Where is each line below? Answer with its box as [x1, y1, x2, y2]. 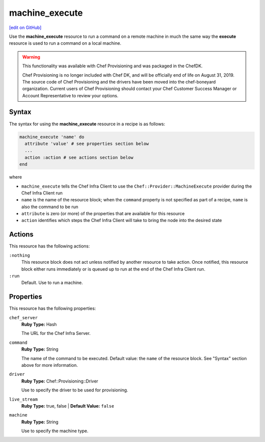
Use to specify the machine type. [21, 428, 88, 434]
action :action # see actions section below [25, 155, 133, 160]
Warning [22, 54, 40, 60]
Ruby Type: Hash [21, 322, 57, 327]
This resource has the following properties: [9, 305, 96, 311]
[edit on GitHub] [9, 25, 42, 30]
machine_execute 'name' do [19, 134, 84, 139]
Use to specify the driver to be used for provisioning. [21, 387, 129, 393]
